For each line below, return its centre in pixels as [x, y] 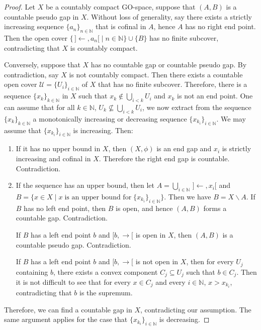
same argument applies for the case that [66, 319]
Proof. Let [20, 7]
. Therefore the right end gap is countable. [164, 158]
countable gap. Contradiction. [62, 218]
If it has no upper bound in [58, 148]
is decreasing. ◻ [184, 319]
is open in [151, 234]
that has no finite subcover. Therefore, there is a [173, 84]
